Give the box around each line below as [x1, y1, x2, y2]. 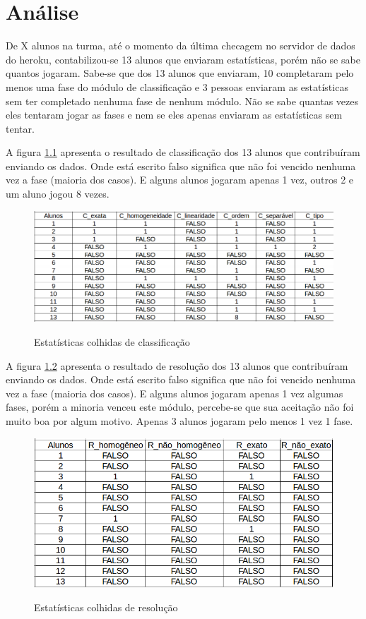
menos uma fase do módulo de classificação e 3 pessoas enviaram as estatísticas [6, 79, 348, 94]
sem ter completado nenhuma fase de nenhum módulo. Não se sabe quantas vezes [6, 93, 358, 108]
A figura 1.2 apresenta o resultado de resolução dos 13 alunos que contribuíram [6, 358, 348, 373]
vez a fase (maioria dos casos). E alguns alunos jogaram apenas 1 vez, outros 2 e [6, 172, 354, 187]
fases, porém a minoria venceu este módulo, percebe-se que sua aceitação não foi [6, 399, 354, 414]
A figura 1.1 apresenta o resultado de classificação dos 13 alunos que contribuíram [6, 145, 360, 160]
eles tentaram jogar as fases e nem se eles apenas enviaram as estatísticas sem [6, 107, 343, 122]
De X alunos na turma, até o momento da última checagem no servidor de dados [6, 38, 355, 53]
